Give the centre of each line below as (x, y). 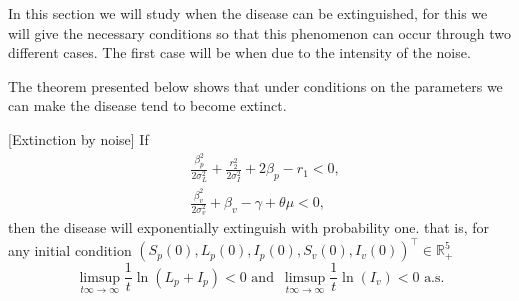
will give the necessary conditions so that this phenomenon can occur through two (259, 32)
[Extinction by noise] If (78, 138)
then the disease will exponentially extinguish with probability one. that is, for (249, 227)
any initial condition (70, 249)
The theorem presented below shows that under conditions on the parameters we (255, 85)
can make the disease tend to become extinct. (147, 105)
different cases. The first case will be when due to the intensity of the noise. (239, 52)
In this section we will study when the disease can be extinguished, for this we (248, 13)
